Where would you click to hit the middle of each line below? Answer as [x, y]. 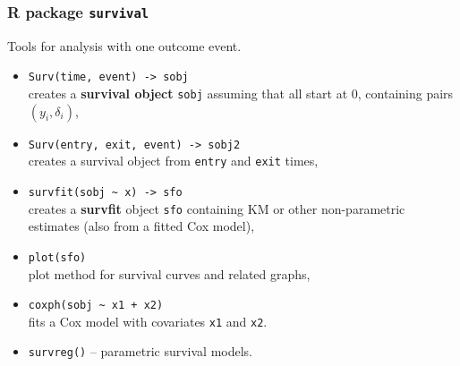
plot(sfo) [57, 257]
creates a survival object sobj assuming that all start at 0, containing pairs [241, 94]
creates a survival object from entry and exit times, [173, 161]
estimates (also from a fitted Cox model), [141, 226]
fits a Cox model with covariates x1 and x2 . [148, 321]
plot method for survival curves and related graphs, [169, 273]
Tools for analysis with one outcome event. [124, 45]
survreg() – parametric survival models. [140, 351]
